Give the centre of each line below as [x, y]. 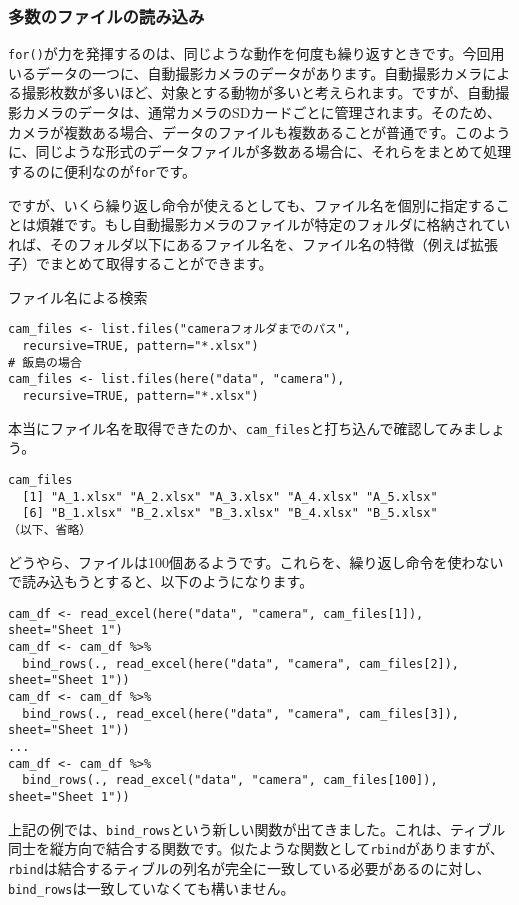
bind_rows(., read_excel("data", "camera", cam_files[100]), [230, 780]
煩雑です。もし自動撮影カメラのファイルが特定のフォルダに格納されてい [273, 224]
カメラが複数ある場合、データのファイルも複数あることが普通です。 [231, 131]
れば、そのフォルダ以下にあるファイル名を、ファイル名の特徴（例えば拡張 [253, 243]
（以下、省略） [50, 529]
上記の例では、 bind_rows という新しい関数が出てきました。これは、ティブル [257, 828]
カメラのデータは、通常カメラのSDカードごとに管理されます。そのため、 [261, 112]
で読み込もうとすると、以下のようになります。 [161, 581]
